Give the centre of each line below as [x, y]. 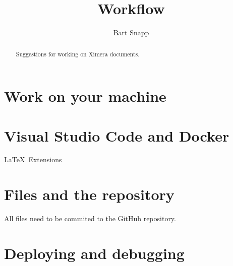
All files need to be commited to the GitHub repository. [90, 218]
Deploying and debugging [94, 253]
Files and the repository [89, 194]
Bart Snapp [131, 32]
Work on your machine [85, 96]
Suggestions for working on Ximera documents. [78, 54]
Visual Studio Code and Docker [117, 135]
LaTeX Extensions [33, 159]
